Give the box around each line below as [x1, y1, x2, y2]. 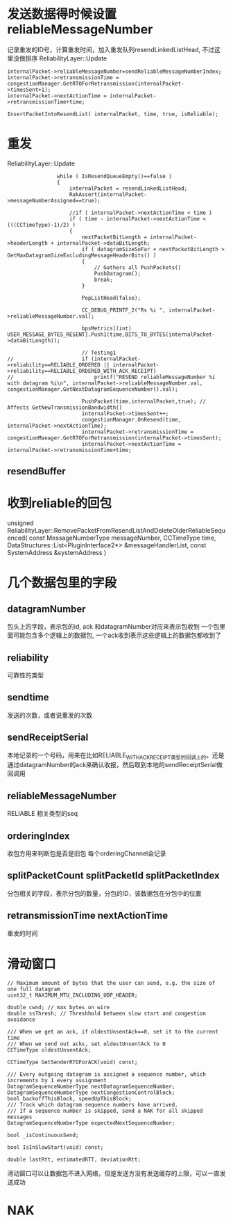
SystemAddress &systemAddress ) [7, 549, 107, 557]
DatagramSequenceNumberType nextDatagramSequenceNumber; [7, 1083, 175, 1090]
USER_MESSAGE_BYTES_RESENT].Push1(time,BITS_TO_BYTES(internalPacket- [7, 331, 216, 338]
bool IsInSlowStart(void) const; [7, 1143, 104, 1151]
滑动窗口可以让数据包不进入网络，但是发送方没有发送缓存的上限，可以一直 [7, 1169, 220, 1177]
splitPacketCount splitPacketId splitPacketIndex [7, 870, 220, 882]
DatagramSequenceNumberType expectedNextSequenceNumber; [7, 1119, 175, 1127]
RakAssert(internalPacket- [69, 191, 148, 198]
